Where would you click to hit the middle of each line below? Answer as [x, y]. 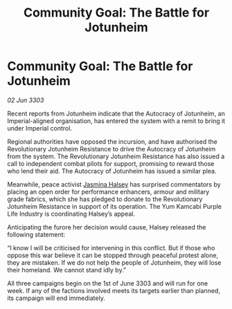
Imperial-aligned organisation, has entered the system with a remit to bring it [116, 121]
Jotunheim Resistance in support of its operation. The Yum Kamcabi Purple [115, 206]
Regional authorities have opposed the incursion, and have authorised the [113, 141]
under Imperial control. [40, 128]
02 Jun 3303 [26, 100]
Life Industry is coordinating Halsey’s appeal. [71, 214]
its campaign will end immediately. [56, 298]
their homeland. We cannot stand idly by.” [67, 270]
